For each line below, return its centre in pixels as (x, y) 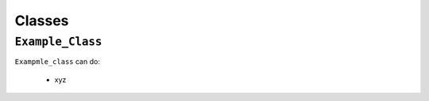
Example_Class (58, 42)
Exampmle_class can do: (58, 62)
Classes (42, 21)
